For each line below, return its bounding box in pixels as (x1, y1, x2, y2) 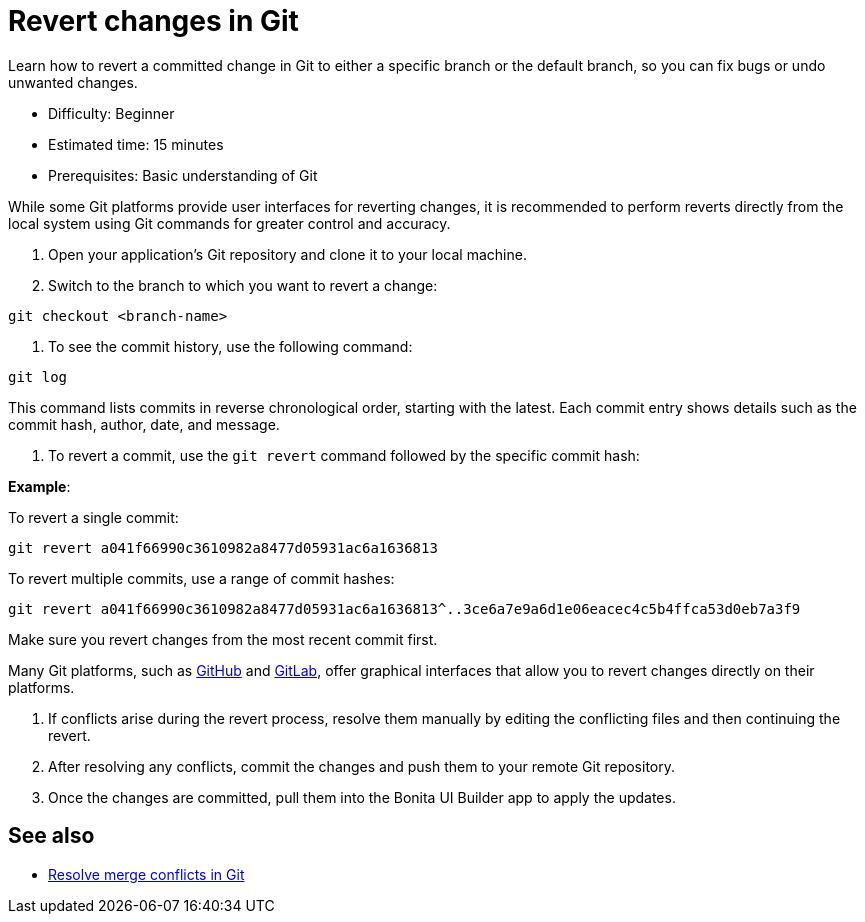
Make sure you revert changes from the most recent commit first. (8, 630, 438, 648)
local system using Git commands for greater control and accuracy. (8, 214, 451, 232)
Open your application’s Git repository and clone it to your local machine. (48, 245, 527, 263)
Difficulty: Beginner (48, 104, 175, 122)
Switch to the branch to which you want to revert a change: (48, 276, 438, 294)
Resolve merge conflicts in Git (48, 865, 245, 883)
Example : (8, 477, 71, 495)
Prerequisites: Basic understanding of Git (48, 166, 318, 184)
